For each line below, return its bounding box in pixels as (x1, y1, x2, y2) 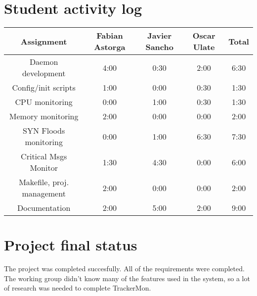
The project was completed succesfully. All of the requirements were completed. (4, 263, 245, 274)
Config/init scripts (12, 82, 76, 94)
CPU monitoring (15, 96, 73, 108)
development (22, 67, 66, 79)
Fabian (96, 30, 123, 42)
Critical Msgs (21, 150, 67, 162)
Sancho (145, 41, 173, 53)
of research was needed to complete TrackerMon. (4, 283, 151, 293)
